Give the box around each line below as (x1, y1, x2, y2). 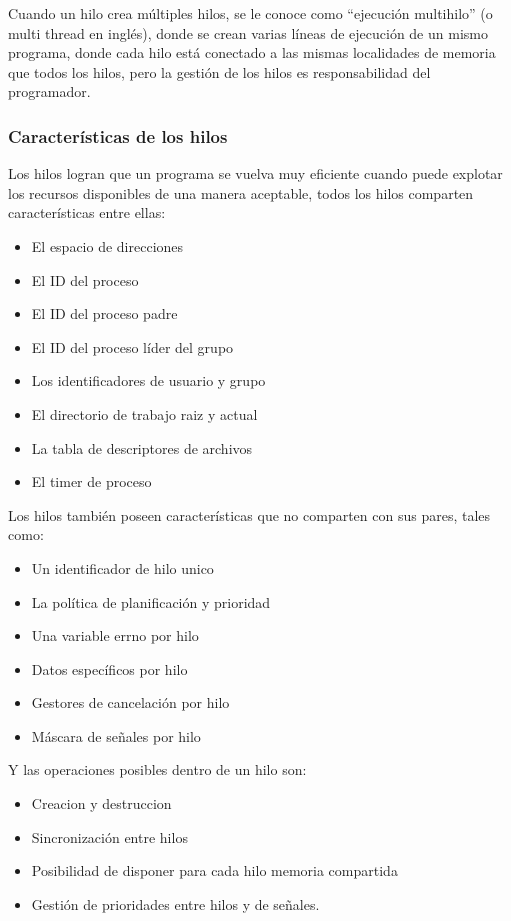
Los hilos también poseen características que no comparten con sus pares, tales (8, 504, 491, 525)
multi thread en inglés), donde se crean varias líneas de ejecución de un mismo (8, 22, 488, 43)
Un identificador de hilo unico (31, 557, 214, 578)
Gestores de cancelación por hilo (31, 692, 230, 713)
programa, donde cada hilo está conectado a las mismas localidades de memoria (8, 42, 496, 63)
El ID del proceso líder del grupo (31, 336, 234, 357)
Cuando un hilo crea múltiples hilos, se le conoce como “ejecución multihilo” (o (8, 3, 493, 23)
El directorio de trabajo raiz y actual (31, 403, 258, 424)
